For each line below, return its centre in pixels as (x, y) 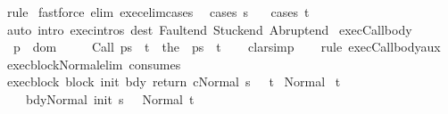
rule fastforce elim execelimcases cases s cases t (158, 12)
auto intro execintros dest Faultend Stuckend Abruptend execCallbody (209, 29)
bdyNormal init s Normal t (110, 98)
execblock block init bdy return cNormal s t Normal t (174, 81)
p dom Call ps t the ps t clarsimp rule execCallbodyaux (227, 47)
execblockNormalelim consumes (94, 64)
